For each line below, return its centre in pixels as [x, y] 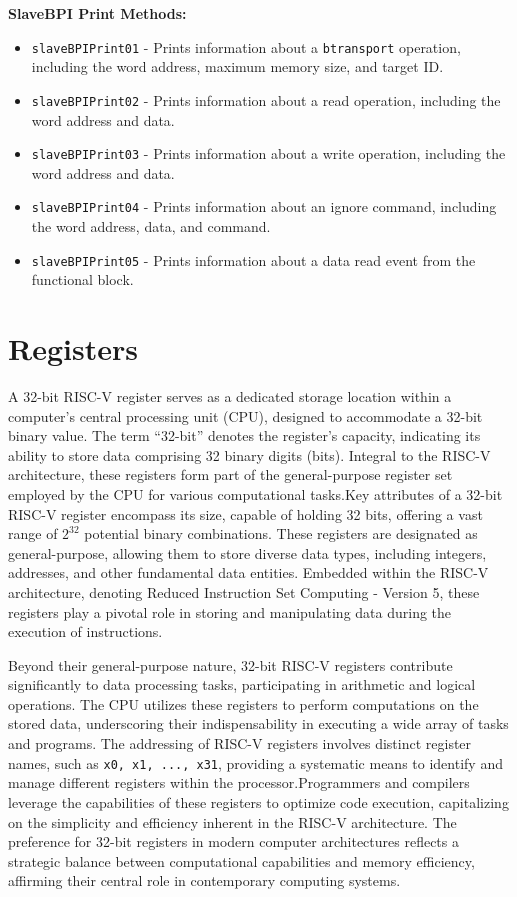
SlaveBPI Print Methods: [97, 13]
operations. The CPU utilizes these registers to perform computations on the [243, 703]
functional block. [82, 279]
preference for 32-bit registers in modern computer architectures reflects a [233, 841]
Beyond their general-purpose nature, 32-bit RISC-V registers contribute [230, 664]
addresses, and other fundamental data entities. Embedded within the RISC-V [248, 572]
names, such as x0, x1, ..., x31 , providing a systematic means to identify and [255, 762]
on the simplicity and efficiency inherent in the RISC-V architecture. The [232, 821]
